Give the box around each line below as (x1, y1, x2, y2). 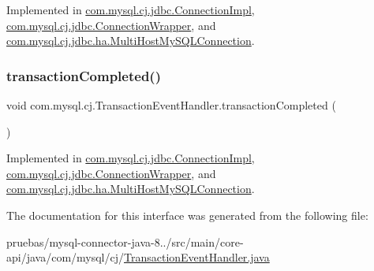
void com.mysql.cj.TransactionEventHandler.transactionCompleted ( (6, 97, 336, 113)
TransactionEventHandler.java (124, 249, 270, 265)
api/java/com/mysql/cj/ (6, 249, 125, 265)
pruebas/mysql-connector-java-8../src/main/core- (6, 233, 244, 250)
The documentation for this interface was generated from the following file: (6, 206, 368, 223)
